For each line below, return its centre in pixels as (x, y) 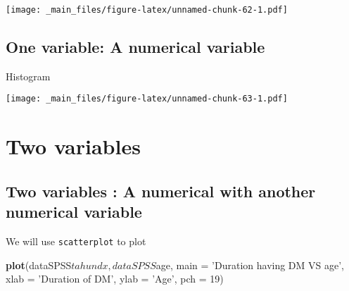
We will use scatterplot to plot (76, 241)
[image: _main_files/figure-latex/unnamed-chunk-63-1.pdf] (147, 99)
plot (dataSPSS (39, 265)
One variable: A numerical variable (135, 47)
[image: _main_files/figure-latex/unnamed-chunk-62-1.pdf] (147, 10)
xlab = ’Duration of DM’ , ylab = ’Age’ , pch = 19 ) (115, 279)
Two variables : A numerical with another (161, 191)
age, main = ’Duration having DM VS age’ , (250, 265)
